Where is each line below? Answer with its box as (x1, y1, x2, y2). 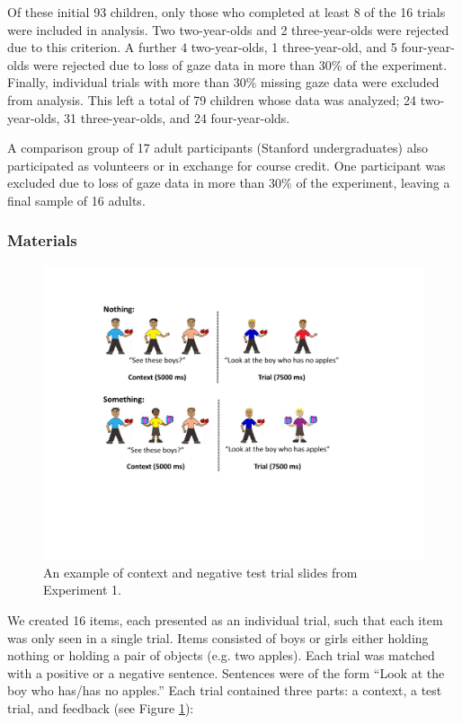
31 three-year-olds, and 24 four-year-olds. (64, 108, 290, 127)
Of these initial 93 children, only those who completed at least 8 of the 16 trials (7, 3, 446, 21)
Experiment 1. (43, 580, 121, 599)
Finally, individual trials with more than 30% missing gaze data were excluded (7, 73, 440, 92)
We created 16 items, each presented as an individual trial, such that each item (7, 611, 443, 630)
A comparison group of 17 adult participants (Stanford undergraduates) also (7, 138, 429, 157)
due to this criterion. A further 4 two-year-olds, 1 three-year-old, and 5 (7, 38, 397, 57)
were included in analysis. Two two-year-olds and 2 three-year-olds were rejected (7, 20, 449, 39)
